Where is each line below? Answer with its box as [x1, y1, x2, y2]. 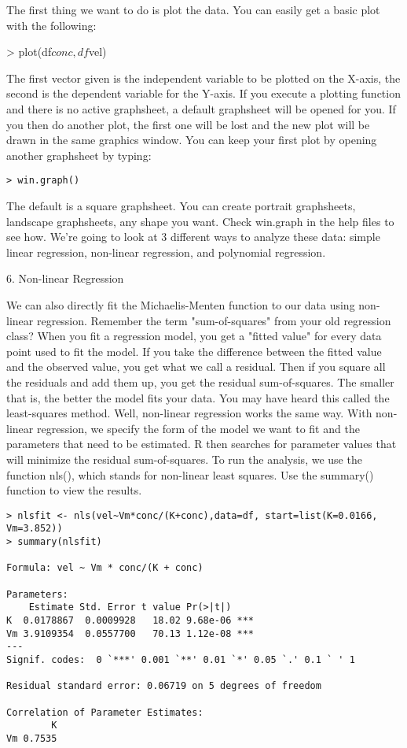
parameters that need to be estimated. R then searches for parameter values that [6, 435, 397, 452]
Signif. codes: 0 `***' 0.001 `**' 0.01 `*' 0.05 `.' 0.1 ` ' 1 [6, 654, 355, 665]
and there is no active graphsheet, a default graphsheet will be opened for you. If [6, 100, 396, 117]
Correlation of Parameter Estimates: [6, 706, 203, 718]
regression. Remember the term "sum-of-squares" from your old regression [36, 312, 391, 328]
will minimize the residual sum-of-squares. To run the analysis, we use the [6, 450, 362, 467]
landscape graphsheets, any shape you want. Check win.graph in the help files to [6, 213, 394, 229]
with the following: [6, 17, 97, 33]
